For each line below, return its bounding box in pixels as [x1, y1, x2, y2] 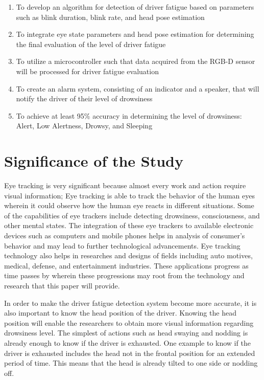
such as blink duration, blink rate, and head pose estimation [16, 11, 205, 22]
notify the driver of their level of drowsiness [16, 93, 153, 104]
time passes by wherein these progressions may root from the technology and [4, 270, 245, 281]
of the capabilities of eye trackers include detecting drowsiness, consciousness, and [4, 210, 260, 220]
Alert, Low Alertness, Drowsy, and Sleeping [16, 120, 153, 131]
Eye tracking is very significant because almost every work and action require [4, 180, 246, 191]
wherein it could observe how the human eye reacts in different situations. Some [4, 200, 254, 211]
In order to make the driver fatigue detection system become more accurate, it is [4, 297, 257, 308]
